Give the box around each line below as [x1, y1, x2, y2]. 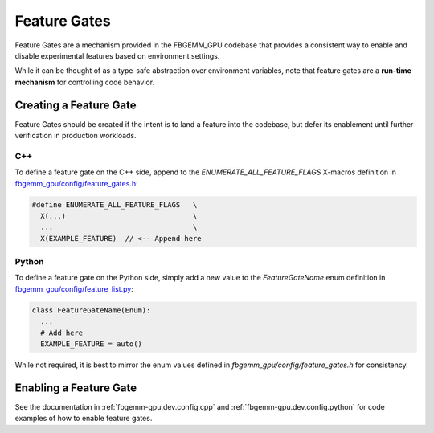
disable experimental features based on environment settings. [14, 51, 220, 60]
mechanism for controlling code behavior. [14, 77, 155, 87]
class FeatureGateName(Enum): [31, 305, 151, 315]
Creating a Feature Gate [14, 98, 137, 112]
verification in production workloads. [14, 131, 137, 141]
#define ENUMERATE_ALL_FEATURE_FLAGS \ [31, 200, 198, 209]
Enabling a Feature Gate [14, 381, 137, 394]
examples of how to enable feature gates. [14, 414, 153, 423]
